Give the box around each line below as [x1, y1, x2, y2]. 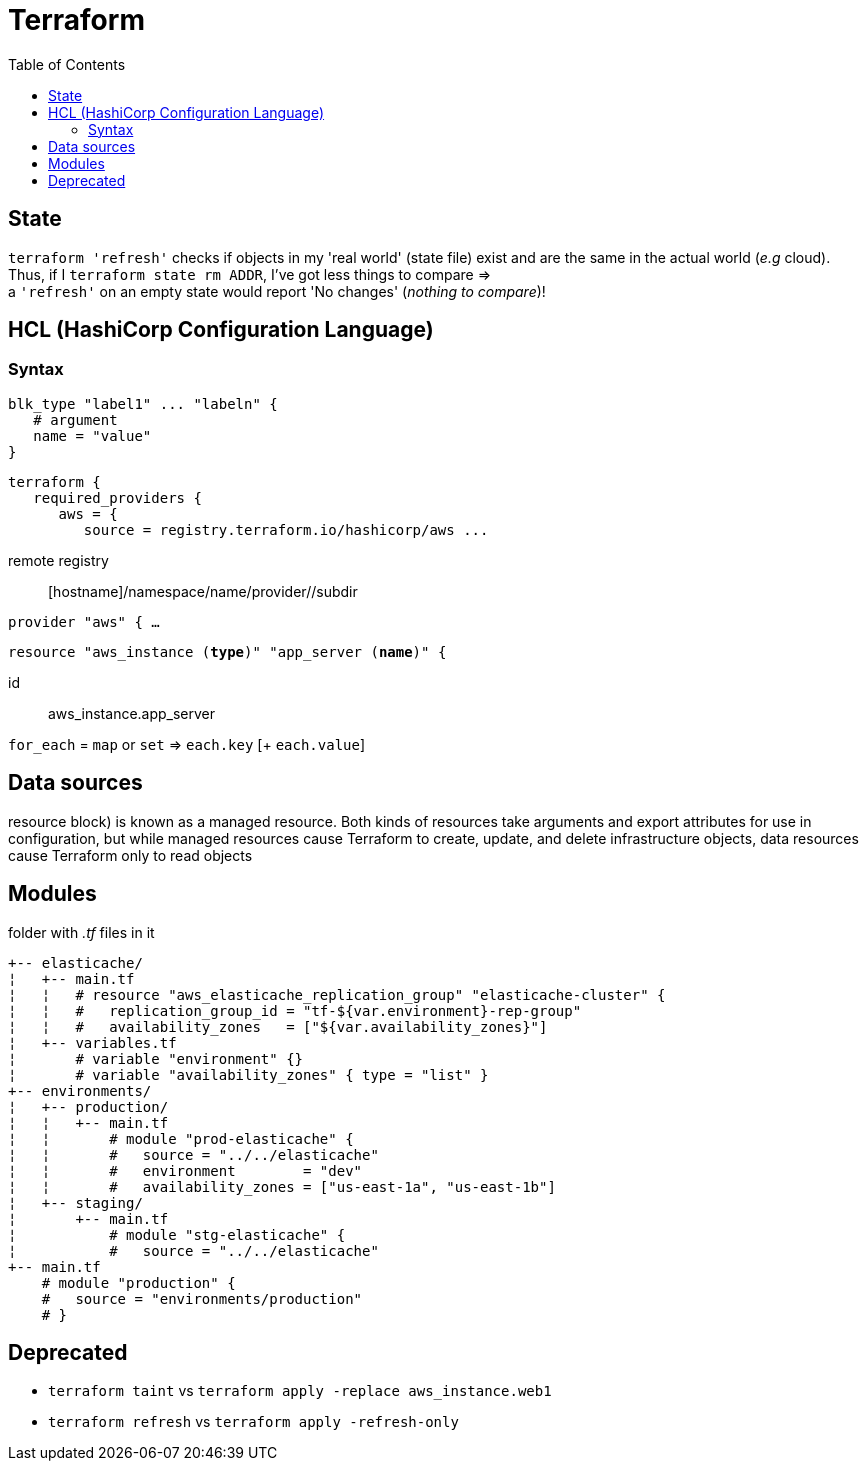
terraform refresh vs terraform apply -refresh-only [48, 1413, 459, 1431]
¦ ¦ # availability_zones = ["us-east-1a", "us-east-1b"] [8, 1178, 556, 1195]
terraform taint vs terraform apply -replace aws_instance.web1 [48, 1382, 552, 1400]
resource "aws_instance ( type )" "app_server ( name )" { [8, 643, 447, 660]
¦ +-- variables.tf [8, 1034, 177, 1051]
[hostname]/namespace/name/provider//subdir [48, 582, 358, 600]
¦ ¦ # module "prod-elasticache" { [8, 1130, 354, 1147]
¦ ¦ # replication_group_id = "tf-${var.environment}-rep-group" [8, 1002, 582, 1019]
